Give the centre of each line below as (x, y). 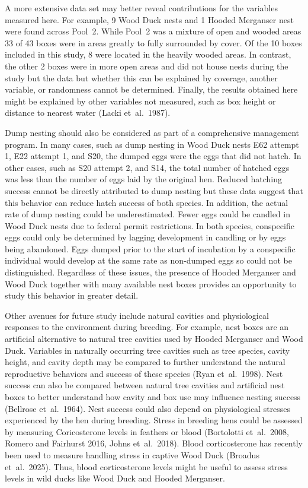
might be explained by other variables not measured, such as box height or (140, 101)
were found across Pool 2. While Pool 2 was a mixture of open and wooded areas (153, 31)
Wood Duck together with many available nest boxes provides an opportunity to (151, 283)
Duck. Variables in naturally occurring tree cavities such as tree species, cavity (147, 350)
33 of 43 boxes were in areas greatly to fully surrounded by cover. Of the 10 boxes (153, 42)
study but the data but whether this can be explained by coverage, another (141, 77)
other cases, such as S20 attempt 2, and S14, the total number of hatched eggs (147, 167)
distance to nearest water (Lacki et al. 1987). (88, 113)
